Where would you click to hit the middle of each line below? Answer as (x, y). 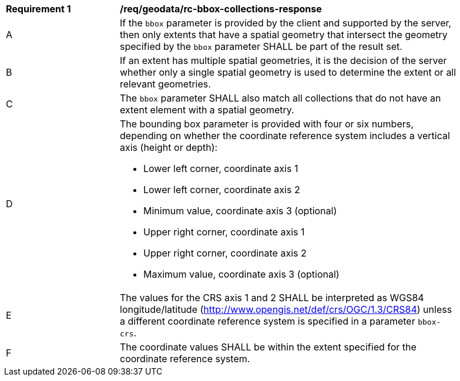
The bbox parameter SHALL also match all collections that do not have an (281, 98)
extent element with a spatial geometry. (207, 110)
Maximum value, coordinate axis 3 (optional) (241, 274)
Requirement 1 (38, 9)
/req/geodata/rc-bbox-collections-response (221, 9)
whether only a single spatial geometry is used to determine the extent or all (288, 72)
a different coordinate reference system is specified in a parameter (268, 321)
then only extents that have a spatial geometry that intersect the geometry (284, 35)
